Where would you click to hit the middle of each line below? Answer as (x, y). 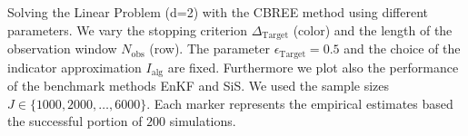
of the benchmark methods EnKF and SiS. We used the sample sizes (199, 85)
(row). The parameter (209, 49)
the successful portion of (75, 121)
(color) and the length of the (373, 29)
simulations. (203, 121)
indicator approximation (75, 67)
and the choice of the (402, 49)
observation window (62, 49)
